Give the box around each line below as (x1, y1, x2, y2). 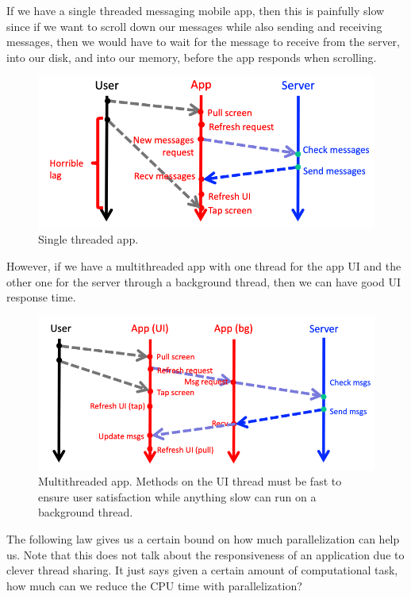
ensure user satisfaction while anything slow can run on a (38, 488, 317, 505)
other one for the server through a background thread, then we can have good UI (6, 273, 401, 290)
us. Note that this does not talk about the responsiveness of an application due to (6, 546, 405, 563)
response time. (6, 289, 76, 305)
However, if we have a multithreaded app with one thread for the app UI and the (6, 258, 401, 275)
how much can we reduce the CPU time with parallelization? (6, 577, 302, 593)
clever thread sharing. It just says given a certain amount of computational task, (6, 562, 398, 578)
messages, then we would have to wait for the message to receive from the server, (6, 33, 400, 50)
